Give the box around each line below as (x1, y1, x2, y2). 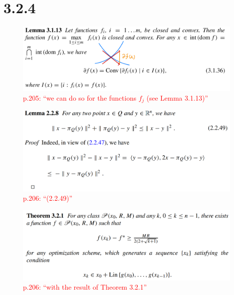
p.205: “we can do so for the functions (23, 92, 136, 103)
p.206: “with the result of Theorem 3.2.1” (23, 282, 147, 292)
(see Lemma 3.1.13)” (147, 92, 208, 103)
